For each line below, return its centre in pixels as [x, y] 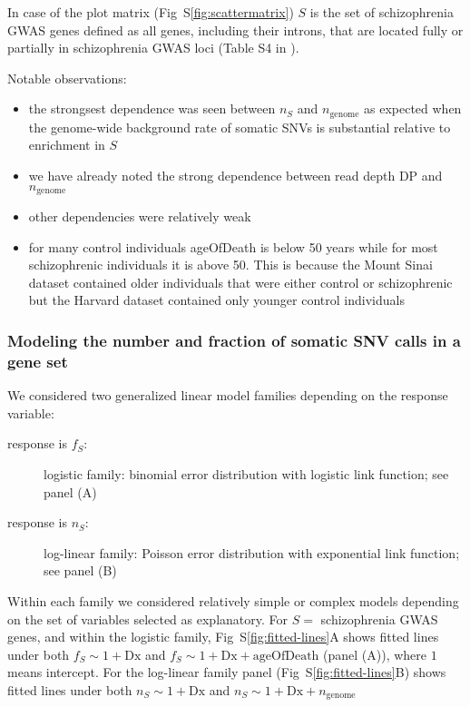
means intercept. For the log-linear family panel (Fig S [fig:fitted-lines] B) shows [227, 672]
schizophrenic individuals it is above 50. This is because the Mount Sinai [230, 265]
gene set [38, 361]
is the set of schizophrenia [382, 12]
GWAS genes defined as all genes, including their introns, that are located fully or [235, 29]
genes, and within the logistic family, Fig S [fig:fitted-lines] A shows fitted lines [223, 637]
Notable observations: [67, 78]
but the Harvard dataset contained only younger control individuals [216, 300]
